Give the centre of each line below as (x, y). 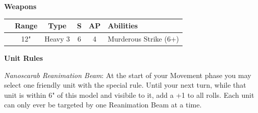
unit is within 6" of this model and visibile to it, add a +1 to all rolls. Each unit (129, 95)
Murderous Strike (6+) (144, 38)
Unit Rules (24, 58)
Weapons (20, 6)
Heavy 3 (57, 38)
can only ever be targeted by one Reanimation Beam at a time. (103, 105)
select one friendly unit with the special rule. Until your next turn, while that (125, 85)
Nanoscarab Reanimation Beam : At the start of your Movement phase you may (128, 75)
